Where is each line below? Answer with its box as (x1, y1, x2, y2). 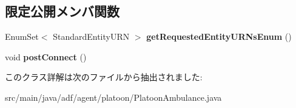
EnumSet (5, 30, 39, 43)
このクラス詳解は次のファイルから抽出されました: (5, 71, 203, 83)
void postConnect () (5, 50, 87, 63)
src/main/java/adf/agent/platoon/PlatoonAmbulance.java (5, 91, 222, 103)
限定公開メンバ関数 (5, 2, 119, 21)
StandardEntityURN (53, 30, 130, 43)
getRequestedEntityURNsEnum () (146, 30, 292, 43)
